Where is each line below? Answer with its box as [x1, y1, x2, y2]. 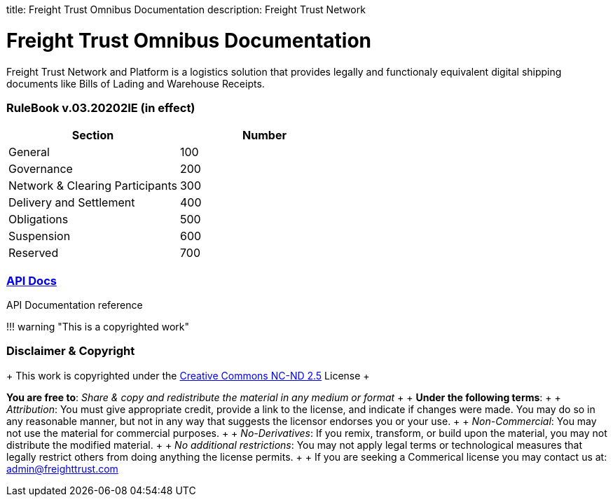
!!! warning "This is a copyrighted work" [6, 321, 189, 333]
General [8, 145, 50, 160]
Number [242, 128, 287, 143]
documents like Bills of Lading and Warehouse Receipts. [6, 77, 265, 90]
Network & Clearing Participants [8, 179, 177, 193]
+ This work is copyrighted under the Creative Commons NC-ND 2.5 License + [6, 369, 370, 382]
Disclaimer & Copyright [6, 344, 135, 358]
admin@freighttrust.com [6, 462, 118, 475]
